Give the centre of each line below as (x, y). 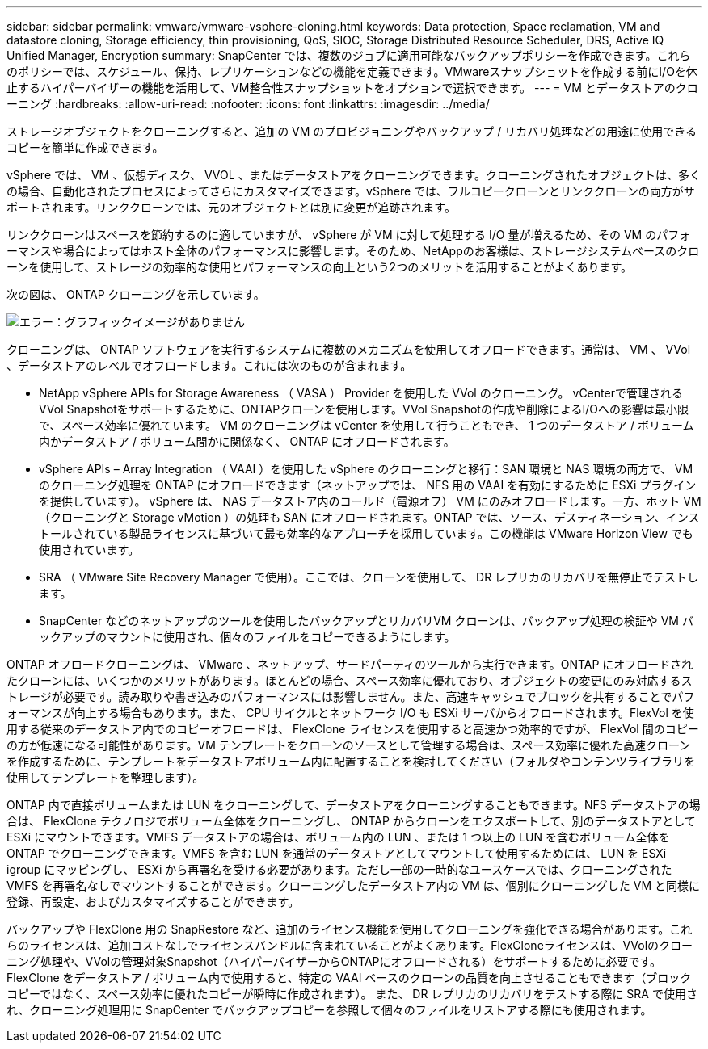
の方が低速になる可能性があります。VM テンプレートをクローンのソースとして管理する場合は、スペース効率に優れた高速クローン (349, 745)
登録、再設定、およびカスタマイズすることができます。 (153, 902)
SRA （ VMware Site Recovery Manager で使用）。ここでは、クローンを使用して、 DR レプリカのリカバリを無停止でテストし (369, 577)
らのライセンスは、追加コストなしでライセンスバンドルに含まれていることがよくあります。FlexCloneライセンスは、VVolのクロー (350, 945)
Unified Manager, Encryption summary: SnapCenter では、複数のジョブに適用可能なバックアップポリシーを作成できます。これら (349, 55)
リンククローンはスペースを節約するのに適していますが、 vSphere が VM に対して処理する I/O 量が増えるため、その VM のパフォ (349, 235)
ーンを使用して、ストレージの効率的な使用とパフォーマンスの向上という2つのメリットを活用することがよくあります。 (320, 267)
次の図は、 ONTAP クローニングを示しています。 (136, 294)
